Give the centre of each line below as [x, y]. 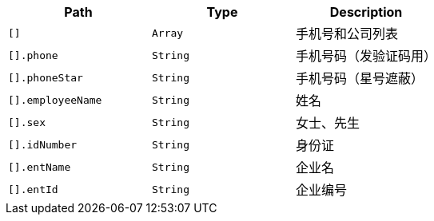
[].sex [27, 122]
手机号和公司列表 [347, 34]
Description [366, 12]
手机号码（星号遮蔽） [360, 78]
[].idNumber [43, 144]
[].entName [40, 167]
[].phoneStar [46, 77]
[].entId [33, 189]
